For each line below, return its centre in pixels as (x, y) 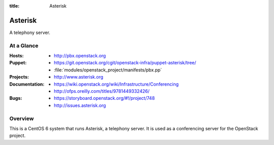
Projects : (19, 77)
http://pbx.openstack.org (80, 56)
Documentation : (27, 84)
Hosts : (16, 56)
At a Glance (24, 46)
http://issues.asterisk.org (80, 105)
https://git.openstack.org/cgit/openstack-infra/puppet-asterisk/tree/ (125, 63)
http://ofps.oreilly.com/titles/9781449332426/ (102, 91)
